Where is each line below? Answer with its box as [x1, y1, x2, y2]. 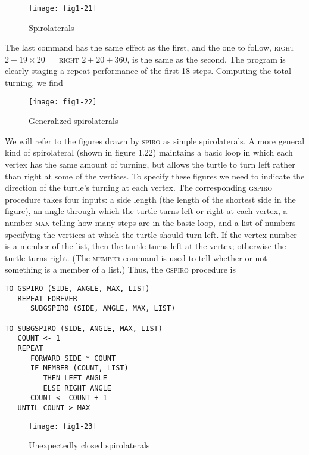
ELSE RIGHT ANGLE [43, 383, 111, 392]
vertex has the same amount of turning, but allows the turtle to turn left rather [5, 158, 295, 171]
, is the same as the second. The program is [127, 52, 286, 65]
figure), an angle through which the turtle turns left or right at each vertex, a [5, 205, 288, 217]
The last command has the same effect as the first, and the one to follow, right [5, 41, 295, 54]
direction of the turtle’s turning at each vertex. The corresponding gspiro [5, 181, 272, 194]
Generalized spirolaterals [29, 114, 118, 127]
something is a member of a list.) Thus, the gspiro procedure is [5, 263, 236, 276]
